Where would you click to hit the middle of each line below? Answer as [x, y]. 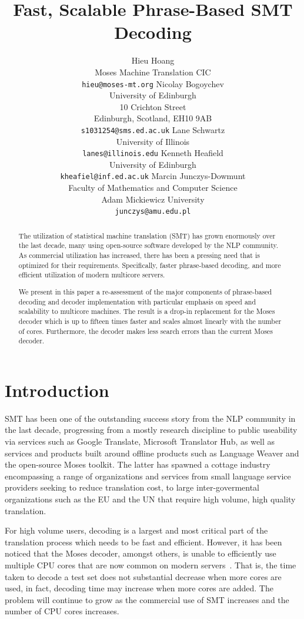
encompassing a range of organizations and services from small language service [148, 476]
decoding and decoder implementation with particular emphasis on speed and [137, 301]
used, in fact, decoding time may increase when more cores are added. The [139, 588]
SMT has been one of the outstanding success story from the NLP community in [150, 418]
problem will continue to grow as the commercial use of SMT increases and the [147, 599]
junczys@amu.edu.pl [153, 212]
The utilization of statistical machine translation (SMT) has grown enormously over [147, 235]
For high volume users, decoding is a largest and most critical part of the [136, 530]
